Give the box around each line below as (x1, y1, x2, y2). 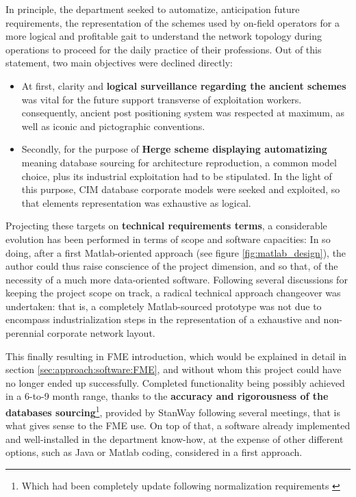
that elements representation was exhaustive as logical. (21, 195, 251, 209)
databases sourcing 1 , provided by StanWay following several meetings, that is (5, 403, 341, 419)
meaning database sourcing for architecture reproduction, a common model (21, 155, 337, 169)
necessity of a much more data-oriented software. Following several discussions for (5, 272, 348, 286)
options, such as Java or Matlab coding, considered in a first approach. (5, 445, 303, 459)
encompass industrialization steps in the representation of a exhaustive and (5, 312, 320, 327)
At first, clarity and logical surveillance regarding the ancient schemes (21, 78, 346, 92)
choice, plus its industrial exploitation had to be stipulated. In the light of (21, 168, 332, 183)
